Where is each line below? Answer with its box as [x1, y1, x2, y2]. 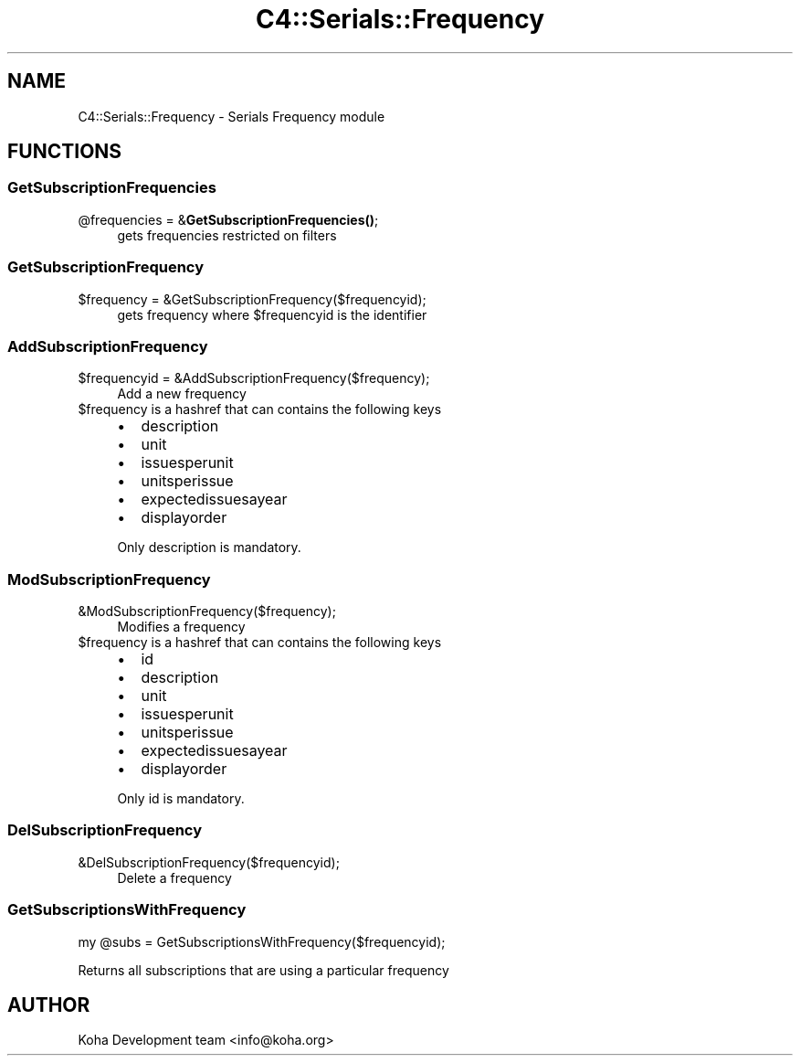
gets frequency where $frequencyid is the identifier [117, 306, 427, 323]
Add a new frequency [117, 386, 247, 402]
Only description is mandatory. [117, 539, 301, 556]
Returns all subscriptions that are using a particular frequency [78, 962, 449, 978]
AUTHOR [7, 993, 90, 1016]
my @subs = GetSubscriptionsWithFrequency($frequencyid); [78, 933, 446, 950]
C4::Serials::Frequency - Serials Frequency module [78, 108, 385, 124]
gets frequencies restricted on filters [117, 227, 337, 243]
